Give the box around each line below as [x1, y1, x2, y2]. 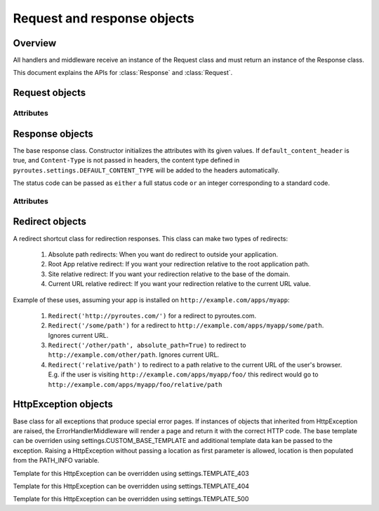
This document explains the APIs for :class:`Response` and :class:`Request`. [13, 69, 233, 77]
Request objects [13, 87, 86, 99]
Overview [13, 37, 57, 49]
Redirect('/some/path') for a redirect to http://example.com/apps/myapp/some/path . [48, 321, 324, 329]
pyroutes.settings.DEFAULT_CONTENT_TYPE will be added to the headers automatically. [13, 165, 280, 175]
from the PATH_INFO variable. [13, 456, 100, 465]
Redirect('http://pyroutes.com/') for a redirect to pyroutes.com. [48, 311, 257, 320]
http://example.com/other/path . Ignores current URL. [48, 350, 220, 359]
